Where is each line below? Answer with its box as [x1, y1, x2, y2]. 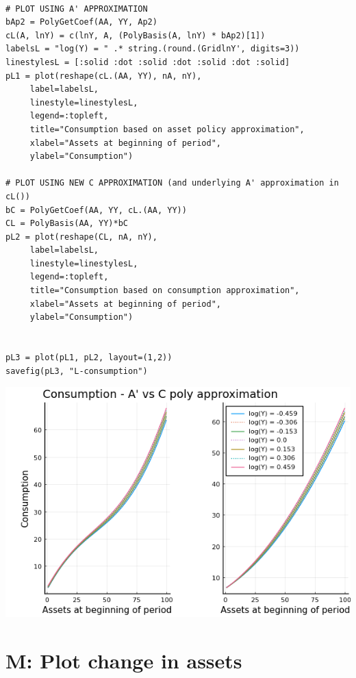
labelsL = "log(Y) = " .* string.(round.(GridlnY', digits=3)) [5, 44, 300, 54]
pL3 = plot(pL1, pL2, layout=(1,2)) [5, 353, 173, 363]
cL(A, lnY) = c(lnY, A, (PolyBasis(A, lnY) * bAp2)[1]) [5, 30, 266, 40]
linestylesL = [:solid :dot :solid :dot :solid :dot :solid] [5, 57, 290, 67]
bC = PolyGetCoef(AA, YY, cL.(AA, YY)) [5, 205, 187, 215]
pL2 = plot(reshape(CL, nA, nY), [5, 231, 157, 242]
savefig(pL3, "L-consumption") [5, 366, 148, 376]
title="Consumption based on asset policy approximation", [29, 124, 305, 134]
